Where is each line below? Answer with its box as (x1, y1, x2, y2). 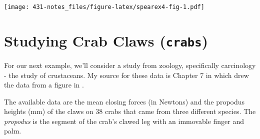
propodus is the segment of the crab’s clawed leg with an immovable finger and (4, 115, 244, 126)
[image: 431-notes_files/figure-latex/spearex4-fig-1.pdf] (4, 3, 204, 10)
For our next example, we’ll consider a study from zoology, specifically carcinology (4, 59, 256, 70)
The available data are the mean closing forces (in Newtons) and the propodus (4, 96, 245, 106)
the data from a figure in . (4, 79, 84, 90)
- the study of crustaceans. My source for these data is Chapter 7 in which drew (4, 69, 249, 80)
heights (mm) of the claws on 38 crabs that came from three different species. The (4, 106, 256, 116)
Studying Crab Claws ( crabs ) (4, 30, 208, 50)
